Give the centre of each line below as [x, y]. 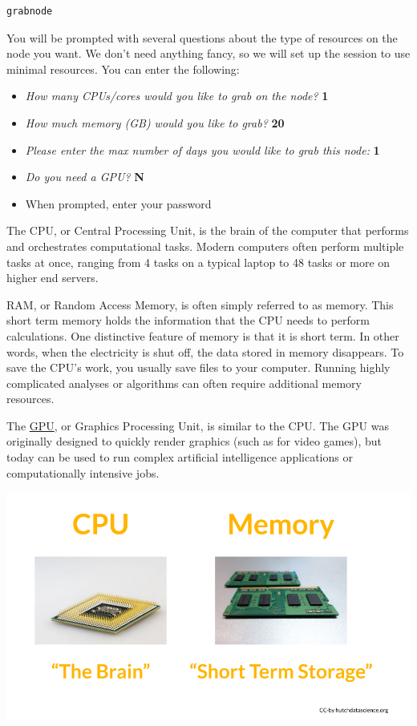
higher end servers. [53, 278]
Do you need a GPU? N [85, 177]
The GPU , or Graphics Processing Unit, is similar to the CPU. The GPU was [198, 425]
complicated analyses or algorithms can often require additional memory [184, 383]
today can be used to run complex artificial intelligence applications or [180, 457]
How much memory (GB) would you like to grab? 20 [155, 122]
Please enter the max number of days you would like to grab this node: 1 [202, 149]
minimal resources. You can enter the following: [123, 69]
